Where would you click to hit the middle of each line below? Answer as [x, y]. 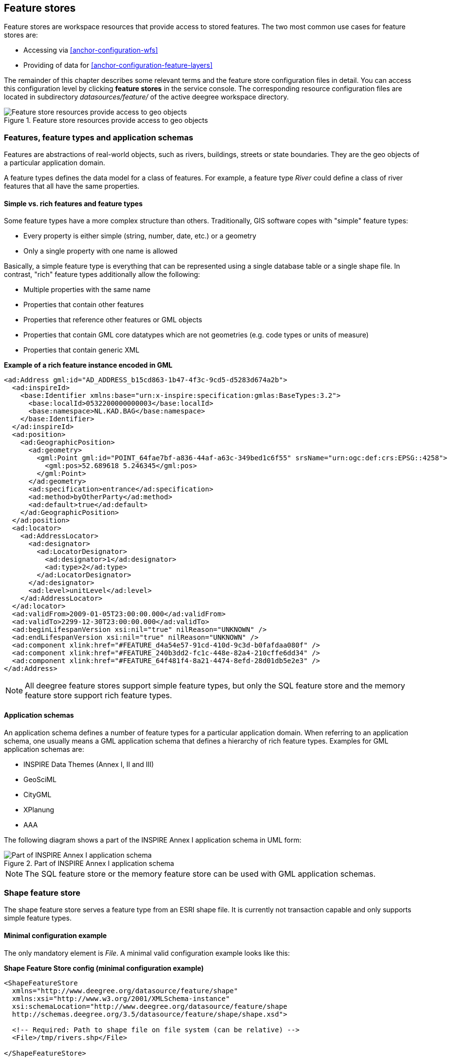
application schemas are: [44, 749]
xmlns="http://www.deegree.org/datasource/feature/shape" [125, 991]
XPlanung [39, 809]
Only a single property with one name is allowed [101, 251]
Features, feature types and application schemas [99, 137]
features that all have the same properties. [72, 186]
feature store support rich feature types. [99, 696]
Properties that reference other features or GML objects [113, 320]
